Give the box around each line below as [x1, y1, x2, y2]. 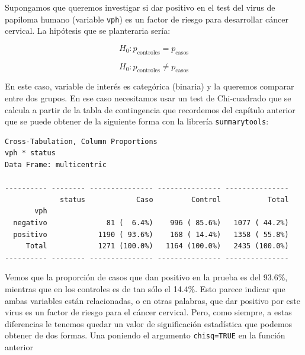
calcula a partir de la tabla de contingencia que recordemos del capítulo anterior [5, 103, 296, 116]
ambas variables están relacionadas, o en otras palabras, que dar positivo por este [5, 294, 300, 306]
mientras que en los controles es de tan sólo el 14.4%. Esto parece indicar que [5, 283, 285, 295]
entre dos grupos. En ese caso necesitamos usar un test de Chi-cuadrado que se [5, 92, 291, 104]
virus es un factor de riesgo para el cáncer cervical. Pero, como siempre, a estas [5, 306, 292, 318]
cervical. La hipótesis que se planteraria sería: [5, 24, 171, 37]
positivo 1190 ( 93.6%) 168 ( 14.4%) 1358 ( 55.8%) [13, 230, 289, 239]
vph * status [5, 149, 56, 158]
